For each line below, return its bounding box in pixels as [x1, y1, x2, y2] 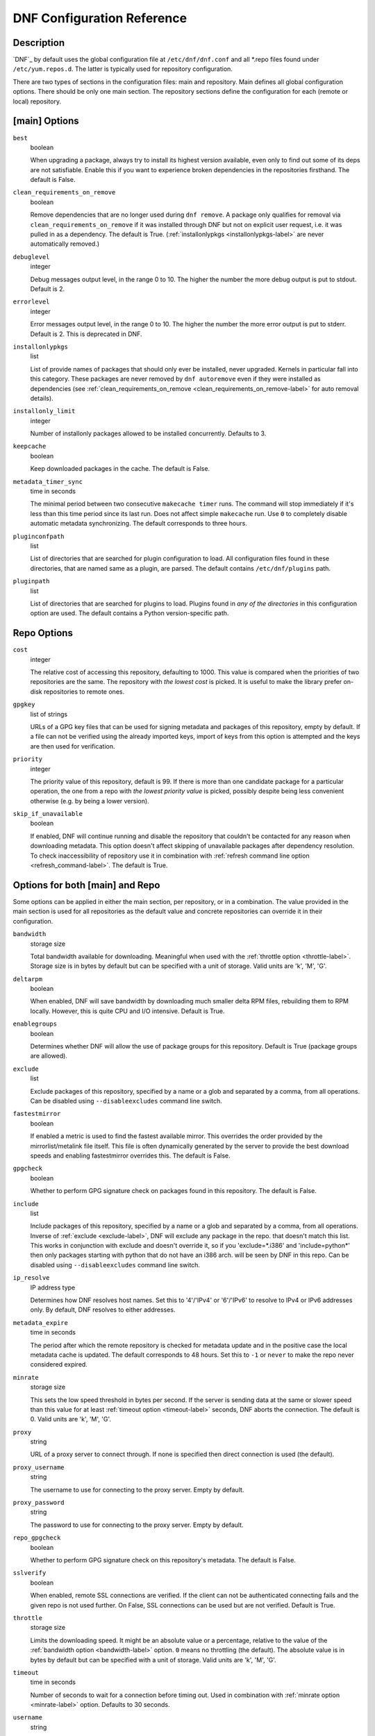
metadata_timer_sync [12, 478, 83, 485]
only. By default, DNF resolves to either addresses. [30, 1305, 176, 1314]
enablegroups [12, 1020, 58, 1028]
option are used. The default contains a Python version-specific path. [30, 609, 229, 617]
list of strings [30, 710, 68, 718]
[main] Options [12, 115, 79, 127]
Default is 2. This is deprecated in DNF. [30, 330, 142, 338]
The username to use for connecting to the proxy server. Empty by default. [30, 1485, 244, 1494]
